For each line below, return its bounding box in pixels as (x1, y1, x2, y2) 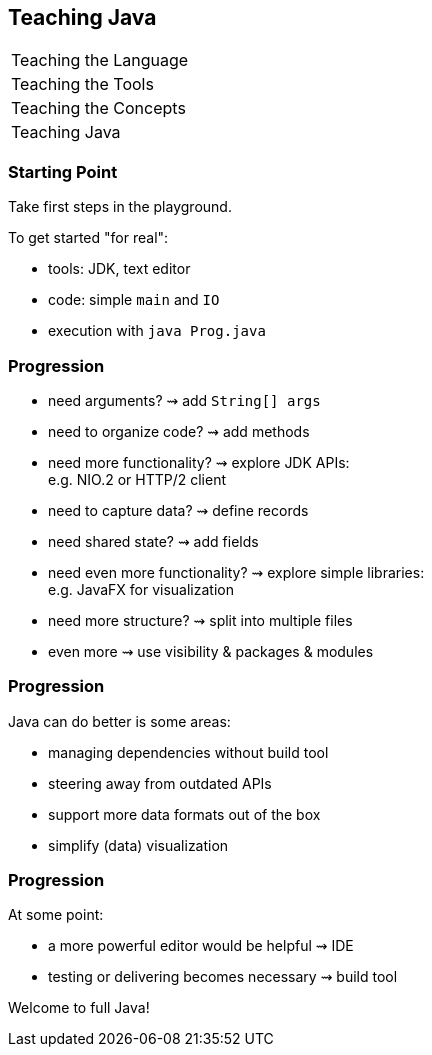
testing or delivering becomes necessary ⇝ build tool (48, 968, 398, 986)
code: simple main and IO (48, 291, 220, 309)
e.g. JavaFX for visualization (48, 580, 234, 598)
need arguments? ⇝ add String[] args (48, 391, 321, 409)
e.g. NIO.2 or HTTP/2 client (48, 470, 226, 488)
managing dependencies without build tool (48, 743, 329, 761)
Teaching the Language (11, 50, 189, 71)
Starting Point (8, 161, 118, 182)
